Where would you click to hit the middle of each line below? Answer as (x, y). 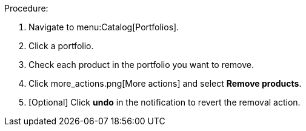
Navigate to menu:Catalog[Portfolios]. (104, 27)
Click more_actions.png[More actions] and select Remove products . (165, 83)
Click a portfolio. (61, 46)
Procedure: (26, 8)
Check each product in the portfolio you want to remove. (141, 65)
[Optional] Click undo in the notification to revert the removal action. (165, 102)
